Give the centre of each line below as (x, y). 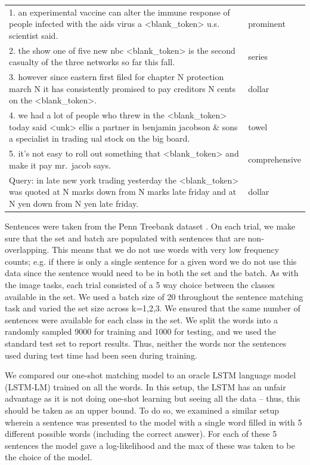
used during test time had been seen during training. (101, 355)
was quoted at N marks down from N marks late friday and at (123, 192)
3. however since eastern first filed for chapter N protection (117, 77)
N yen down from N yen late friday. (74, 203)
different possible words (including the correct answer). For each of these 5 (141, 434)
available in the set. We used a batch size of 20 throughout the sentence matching (154, 296)
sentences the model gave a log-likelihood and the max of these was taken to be (150, 445)
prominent (267, 24)
